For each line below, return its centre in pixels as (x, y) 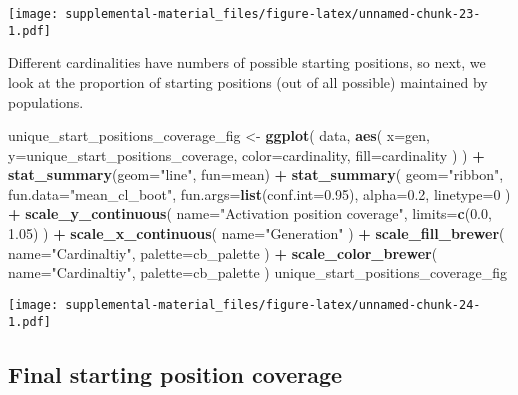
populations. (46, 101)
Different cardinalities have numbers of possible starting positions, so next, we (247, 62)
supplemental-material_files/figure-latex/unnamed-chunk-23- (273, 14)
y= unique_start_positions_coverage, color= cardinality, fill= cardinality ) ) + (246, 154)
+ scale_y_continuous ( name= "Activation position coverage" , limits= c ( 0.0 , (250, 213)
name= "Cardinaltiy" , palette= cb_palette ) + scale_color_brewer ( (223, 252)
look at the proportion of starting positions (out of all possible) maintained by (248, 81)
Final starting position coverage (175, 373)
